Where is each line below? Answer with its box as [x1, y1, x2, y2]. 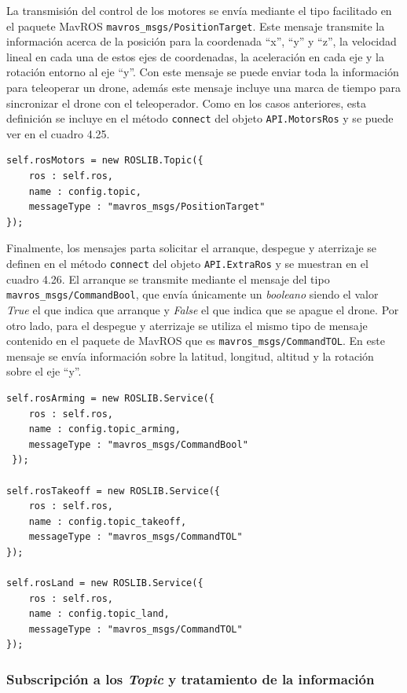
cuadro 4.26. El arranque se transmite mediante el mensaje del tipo [6, 270, 330, 287]
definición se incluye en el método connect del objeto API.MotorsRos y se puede [6, 110, 394, 126]
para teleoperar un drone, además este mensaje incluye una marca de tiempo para [6, 79, 401, 96]
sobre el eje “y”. [6, 363, 82, 379]
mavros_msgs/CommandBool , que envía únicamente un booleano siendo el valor [6, 286, 379, 302]
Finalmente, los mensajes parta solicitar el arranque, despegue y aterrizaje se [6, 240, 377, 256]
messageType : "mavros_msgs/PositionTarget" [28, 201, 266, 213]
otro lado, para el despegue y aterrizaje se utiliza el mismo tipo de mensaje [6, 317, 368, 333]
